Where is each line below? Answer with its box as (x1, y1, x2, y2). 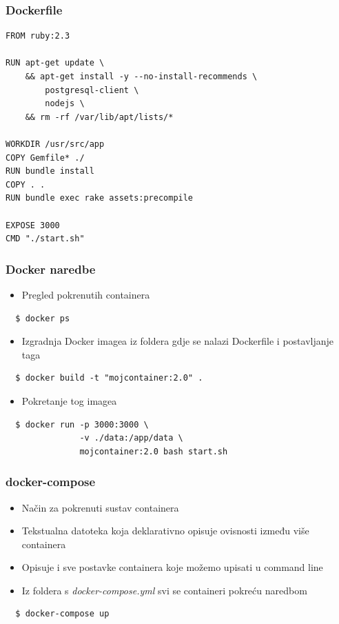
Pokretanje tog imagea (21, 393, 117, 407)
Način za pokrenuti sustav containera (21, 500, 179, 514)
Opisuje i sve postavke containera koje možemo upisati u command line (21, 560, 323, 574)
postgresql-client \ (45, 85, 139, 95)
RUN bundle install (6, 166, 94, 177)
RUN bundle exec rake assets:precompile (6, 193, 194, 203)
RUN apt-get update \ (6, 58, 105, 68)
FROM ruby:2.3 (6, 31, 70, 41)
